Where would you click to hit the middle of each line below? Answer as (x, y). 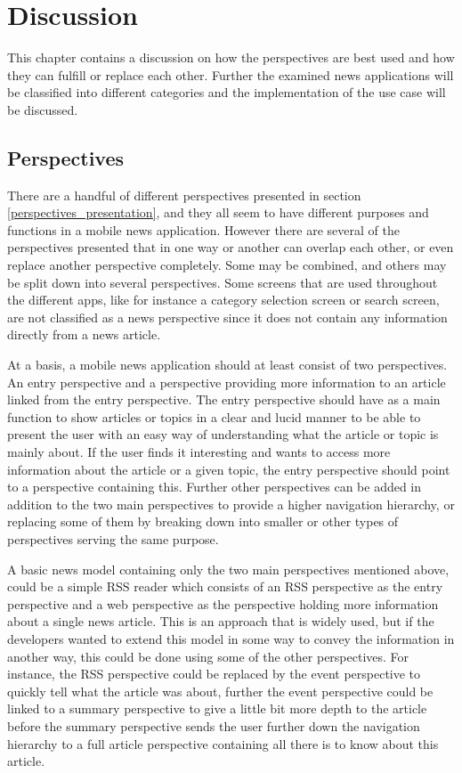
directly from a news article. (84, 334)
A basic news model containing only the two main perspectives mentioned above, (228, 569)
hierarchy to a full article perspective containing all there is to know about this (223, 743)
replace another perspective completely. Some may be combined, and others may (227, 265)
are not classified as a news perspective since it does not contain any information (227, 317)
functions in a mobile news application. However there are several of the (203, 229)
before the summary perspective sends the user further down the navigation (214, 725)
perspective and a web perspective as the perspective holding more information (223, 603)
